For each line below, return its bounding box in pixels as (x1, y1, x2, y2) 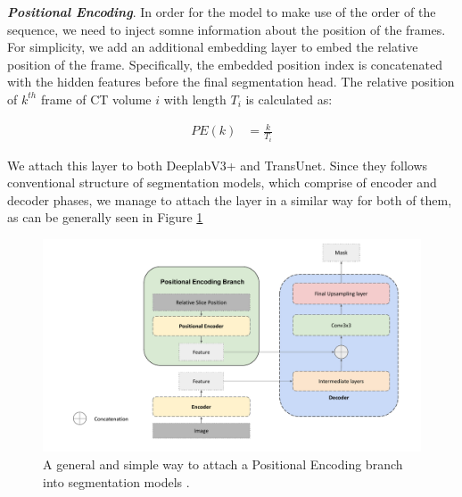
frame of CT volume (40, 89, 152, 108)
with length (163, 89, 227, 108)
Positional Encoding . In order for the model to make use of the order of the (7, 3, 436, 21)
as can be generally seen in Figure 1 (7, 208, 203, 227)
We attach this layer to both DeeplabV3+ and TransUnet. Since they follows (7, 155, 428, 174)
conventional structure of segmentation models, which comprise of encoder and (7, 173, 437, 192)
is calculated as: (245, 89, 333, 108)
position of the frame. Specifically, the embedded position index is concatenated (7, 54, 442, 73)
